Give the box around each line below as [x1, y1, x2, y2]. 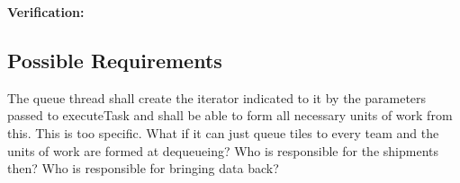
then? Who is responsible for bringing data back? [7, 159, 279, 178]
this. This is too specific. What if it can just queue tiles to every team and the [7, 123, 439, 142]
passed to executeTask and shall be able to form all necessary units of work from [7, 106, 453, 125]
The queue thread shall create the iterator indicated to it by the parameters [7, 88, 427, 107]
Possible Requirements [7, 46, 222, 74]
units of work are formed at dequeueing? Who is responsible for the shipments [7, 141, 438, 160]
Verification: [7, 3, 85, 21]
